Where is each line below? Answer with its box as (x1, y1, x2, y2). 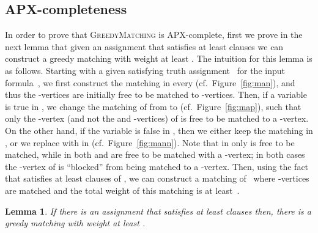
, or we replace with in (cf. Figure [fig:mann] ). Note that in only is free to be (5, 136, 295, 149)
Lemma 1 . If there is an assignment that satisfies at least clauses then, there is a (5, 204, 311, 217)
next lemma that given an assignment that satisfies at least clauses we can (5, 40, 284, 53)
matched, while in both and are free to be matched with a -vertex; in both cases (5, 148, 305, 161)
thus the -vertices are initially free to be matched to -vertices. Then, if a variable (5, 88, 307, 101)
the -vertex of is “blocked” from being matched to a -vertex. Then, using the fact (5, 160, 309, 172)
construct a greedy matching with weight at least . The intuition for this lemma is (5, 52, 312, 65)
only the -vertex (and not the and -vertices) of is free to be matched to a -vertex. (5, 112, 309, 125)
